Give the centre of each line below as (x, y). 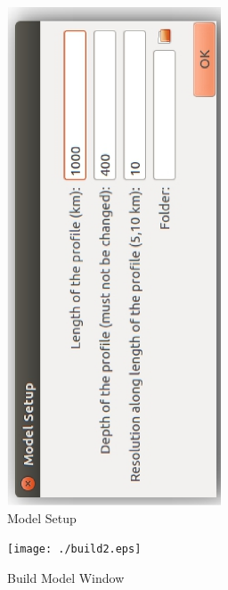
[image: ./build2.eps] (74, 549)
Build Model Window (66, 578)
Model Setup (42, 517)
